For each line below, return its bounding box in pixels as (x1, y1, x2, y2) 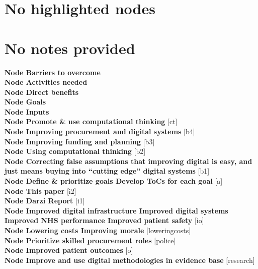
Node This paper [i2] (5, 185, 76, 196)
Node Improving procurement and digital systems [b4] (5, 126, 195, 137)
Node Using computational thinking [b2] (5, 146, 146, 156)
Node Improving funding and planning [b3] (5, 136, 155, 146)
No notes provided (5, 37, 135, 58)
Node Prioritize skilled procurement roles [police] (5, 235, 176, 245)
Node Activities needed (5, 77, 88, 87)
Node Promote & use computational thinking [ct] (5, 116, 178, 127)
